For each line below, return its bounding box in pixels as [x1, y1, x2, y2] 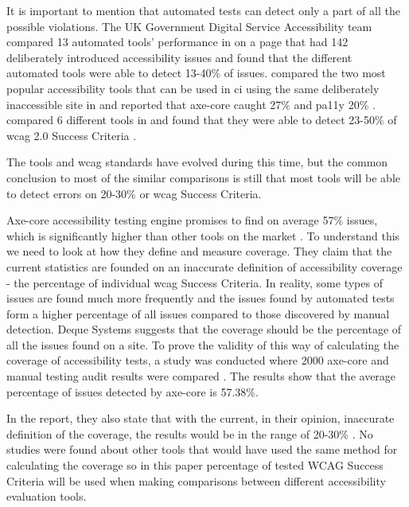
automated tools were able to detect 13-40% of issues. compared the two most [6, 64, 386, 81]
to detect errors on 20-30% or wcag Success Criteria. [6, 185, 262, 201]
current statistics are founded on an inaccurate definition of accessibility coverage [6, 258, 403, 275]
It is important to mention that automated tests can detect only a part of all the [6, 2, 400, 18]
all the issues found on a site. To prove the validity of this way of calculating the [6, 336, 399, 353]
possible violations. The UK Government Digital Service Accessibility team [6, 18, 372, 34]
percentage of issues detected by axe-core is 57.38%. [6, 383, 259, 400]
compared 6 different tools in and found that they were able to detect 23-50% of [6, 111, 397, 128]
